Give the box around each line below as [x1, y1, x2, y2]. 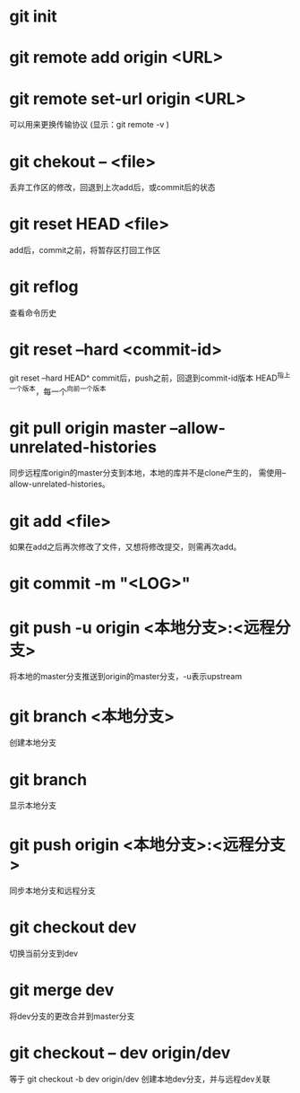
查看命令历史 [9, 308, 56, 319]
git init [9, 6, 58, 27]
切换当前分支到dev [9, 949, 79, 959]
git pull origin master [9, 417, 167, 438]
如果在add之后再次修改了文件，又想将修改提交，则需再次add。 [9, 541, 242, 553]
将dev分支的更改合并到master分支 [9, 1011, 135, 1022]
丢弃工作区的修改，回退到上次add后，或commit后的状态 [9, 182, 216, 193]
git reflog [9, 276, 79, 297]
